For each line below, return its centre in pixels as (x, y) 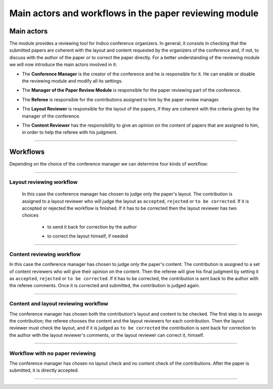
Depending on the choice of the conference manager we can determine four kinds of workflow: (109, 164)
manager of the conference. (51, 116)
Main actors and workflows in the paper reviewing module (134, 13)
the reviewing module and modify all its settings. (73, 81)
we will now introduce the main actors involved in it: (63, 65)
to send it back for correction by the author (92, 227)
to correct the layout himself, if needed (88, 236)
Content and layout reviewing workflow (59, 304)
